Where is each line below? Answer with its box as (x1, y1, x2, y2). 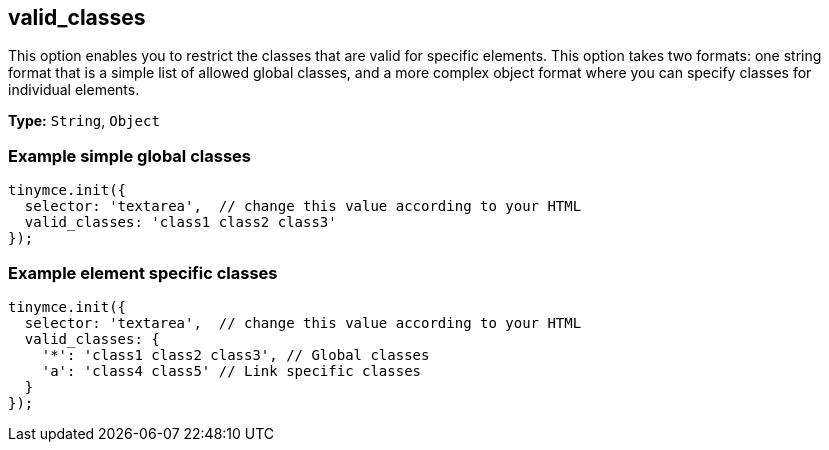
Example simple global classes (8, 145, 251, 166)
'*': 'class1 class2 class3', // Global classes (41, 346, 430, 363)
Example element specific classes (8, 262, 278, 283)
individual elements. (8, 81, 140, 99)
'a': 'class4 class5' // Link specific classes (41, 362, 422, 379)
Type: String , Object (8, 112, 160, 130)
